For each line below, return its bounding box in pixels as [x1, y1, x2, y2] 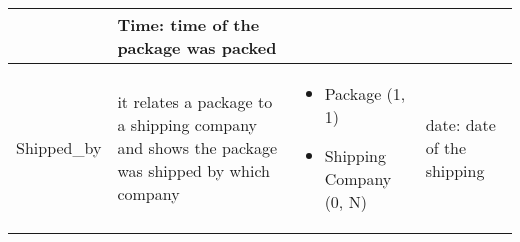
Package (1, [324, 82, 406, 105]
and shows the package [117, 136, 278, 159]
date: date [425, 113, 496, 136]
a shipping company [117, 113, 258, 136]
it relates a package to [117, 90, 273, 113]
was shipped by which [117, 159, 271, 182]
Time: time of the [117, 13, 260, 36]
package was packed [117, 36, 277, 59]
